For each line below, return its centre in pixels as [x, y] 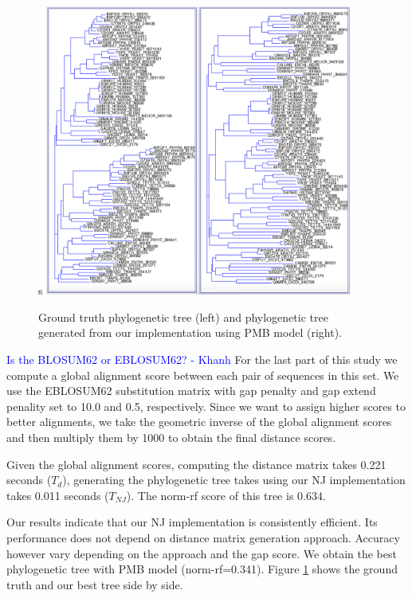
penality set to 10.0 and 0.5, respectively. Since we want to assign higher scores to [206, 406]
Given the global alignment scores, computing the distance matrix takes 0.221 [196, 464]
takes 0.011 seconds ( [58, 495]
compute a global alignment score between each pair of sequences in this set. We [203, 375]
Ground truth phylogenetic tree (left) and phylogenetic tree [183, 317]
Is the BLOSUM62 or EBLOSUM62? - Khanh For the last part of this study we [202, 359]
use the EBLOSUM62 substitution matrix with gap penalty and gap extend [191, 391]
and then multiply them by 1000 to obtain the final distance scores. [171, 437]
